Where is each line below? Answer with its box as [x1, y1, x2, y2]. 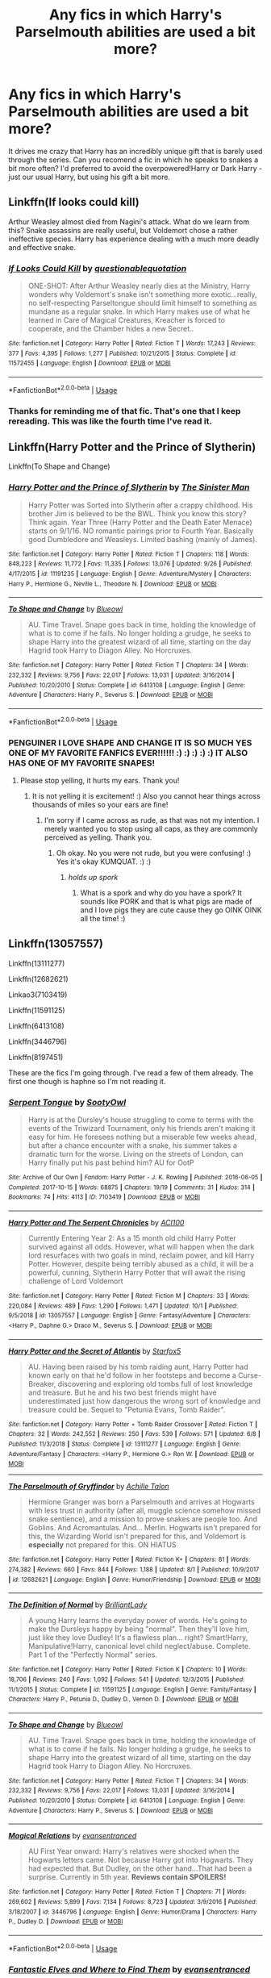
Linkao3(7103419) [8, 990, 68, 999]
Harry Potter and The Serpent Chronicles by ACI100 [8, 1217, 185, 1227]
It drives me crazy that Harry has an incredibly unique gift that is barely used [8, 146, 263, 156]
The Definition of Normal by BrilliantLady [8, 1600, 148, 1610]
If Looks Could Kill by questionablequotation [8, 262, 187, 273]
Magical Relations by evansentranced [8, 1831, 137, 1841]
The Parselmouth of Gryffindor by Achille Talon [8, 1482, 169, 1492]
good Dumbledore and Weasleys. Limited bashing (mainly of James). [27, 534, 258, 544]
